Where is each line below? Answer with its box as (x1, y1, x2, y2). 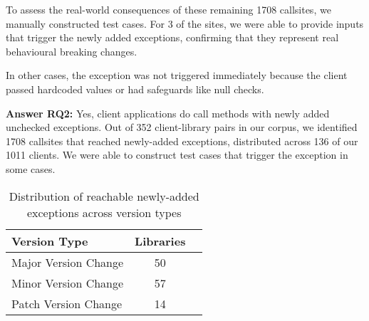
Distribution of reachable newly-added (9, 187, 199, 204)
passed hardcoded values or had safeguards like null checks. (6, 81, 264, 96)
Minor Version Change (11, 274, 124, 291)
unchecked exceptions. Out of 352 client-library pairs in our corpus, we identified (6, 120, 358, 135)
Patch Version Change (11, 295, 123, 312)
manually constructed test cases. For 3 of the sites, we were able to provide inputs (6, 16, 364, 31)
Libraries (135, 232, 186, 249)
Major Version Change (11, 253, 124, 270)
